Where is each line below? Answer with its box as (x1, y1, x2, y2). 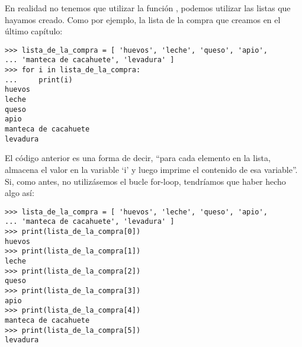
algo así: (5, 187, 34, 199)
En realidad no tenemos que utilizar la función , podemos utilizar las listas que (5, 2, 291, 14)
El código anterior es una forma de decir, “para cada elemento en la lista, (5, 152, 271, 164)
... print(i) (5, 75, 73, 84)
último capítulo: (5, 25, 63, 37)
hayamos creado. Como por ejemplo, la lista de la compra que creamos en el (5, 13, 281, 25)
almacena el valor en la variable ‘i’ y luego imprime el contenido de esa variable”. (5, 163, 298, 175)
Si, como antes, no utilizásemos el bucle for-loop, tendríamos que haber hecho (5, 175, 286, 187)
